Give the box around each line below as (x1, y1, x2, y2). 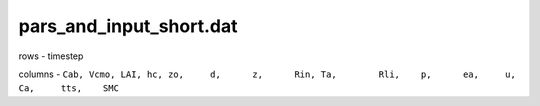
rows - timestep (18, 50, 84, 62)
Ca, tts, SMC (18, 83, 120, 94)
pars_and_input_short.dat (18, 15, 238, 37)
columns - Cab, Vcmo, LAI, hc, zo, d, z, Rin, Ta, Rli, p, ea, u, (18, 68, 517, 80)
